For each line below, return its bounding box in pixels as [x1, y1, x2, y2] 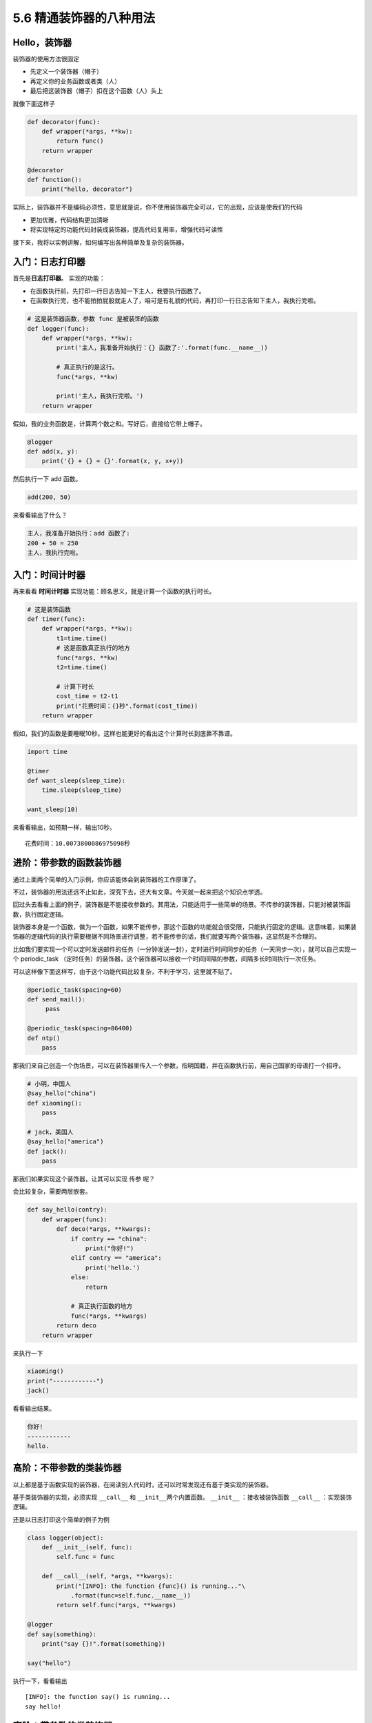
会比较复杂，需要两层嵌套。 [12, 1187, 92, 1196]
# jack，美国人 [27, 1128, 74, 1136]
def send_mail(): [27, 996, 86, 1003]
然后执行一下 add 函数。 [12, 475, 82, 483]
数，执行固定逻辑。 [12, 910, 68, 918]
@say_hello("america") [27, 1138, 104, 1145]
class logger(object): [27, 1533, 104, 1542]
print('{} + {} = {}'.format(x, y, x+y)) [41, 457, 184, 465]
